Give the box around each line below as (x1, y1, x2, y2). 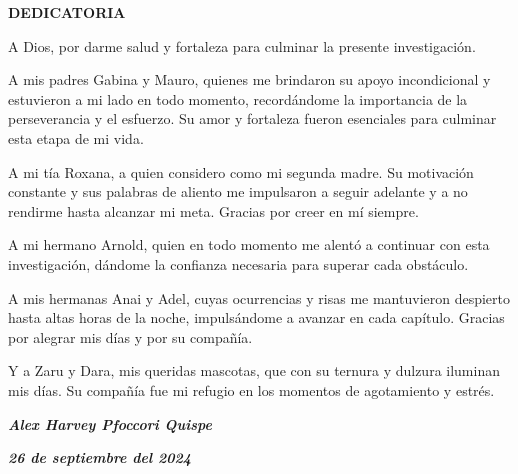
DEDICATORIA (8, 2, 126, 22)
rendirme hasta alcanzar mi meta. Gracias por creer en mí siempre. (8, 200, 419, 221)
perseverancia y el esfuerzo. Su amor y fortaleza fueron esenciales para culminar (8, 108, 497, 129)
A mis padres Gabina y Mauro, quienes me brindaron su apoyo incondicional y (8, 69, 491, 90)
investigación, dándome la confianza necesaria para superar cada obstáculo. (8, 253, 469, 274)
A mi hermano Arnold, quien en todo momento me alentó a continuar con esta (8, 234, 490, 255)
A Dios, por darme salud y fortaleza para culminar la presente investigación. (8, 35, 476, 56)
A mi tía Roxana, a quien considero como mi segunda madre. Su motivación (8, 161, 474, 182)
